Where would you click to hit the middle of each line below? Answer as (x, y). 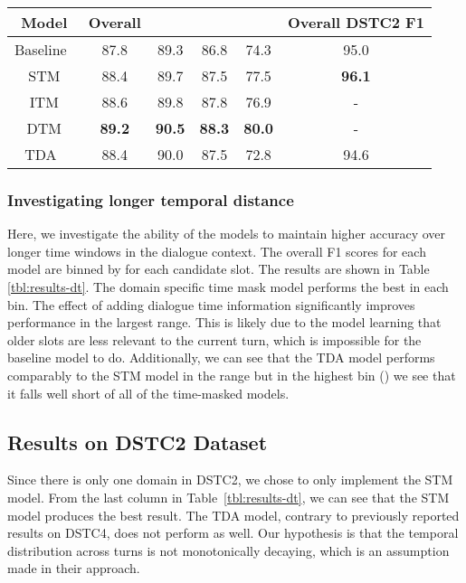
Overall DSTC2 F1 (356, 22)
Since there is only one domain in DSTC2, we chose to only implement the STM (230, 480)
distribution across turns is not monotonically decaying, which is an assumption (228, 550)
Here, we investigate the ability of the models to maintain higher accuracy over (227, 234)
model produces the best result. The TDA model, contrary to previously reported (233, 515)
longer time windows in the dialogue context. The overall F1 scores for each (217, 251)
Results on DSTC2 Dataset (138, 442)
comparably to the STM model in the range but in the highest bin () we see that (232, 375)
